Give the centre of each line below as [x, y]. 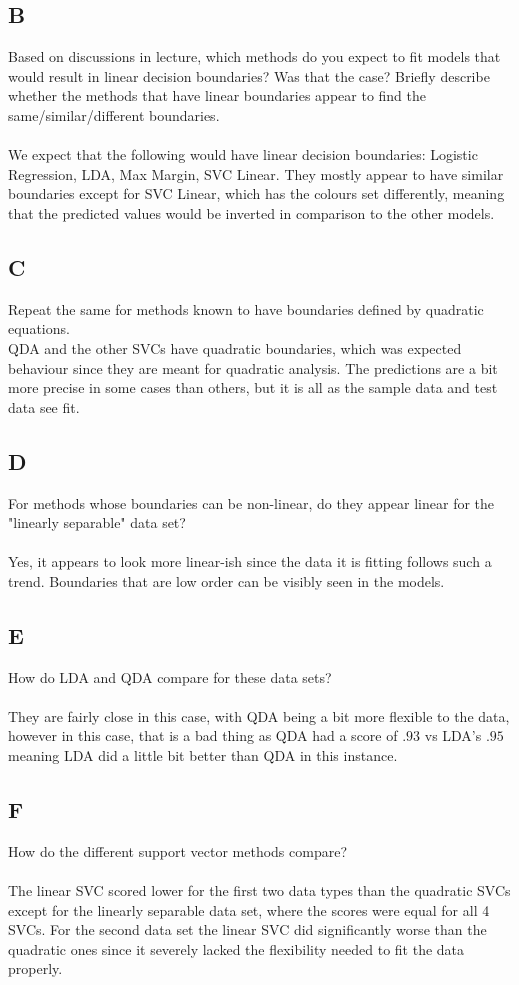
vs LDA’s [453, 735]
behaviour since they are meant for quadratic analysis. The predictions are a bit [253, 367]
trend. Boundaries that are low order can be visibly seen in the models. [226, 580]
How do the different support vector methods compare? [178, 850]
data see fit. [44, 406]
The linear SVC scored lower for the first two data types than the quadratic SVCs [259, 890]
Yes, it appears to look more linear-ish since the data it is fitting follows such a [250, 561]
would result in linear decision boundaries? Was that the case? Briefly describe [249, 75]
